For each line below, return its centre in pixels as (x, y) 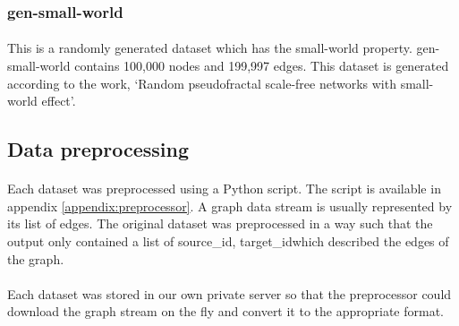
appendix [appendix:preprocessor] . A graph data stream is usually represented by (230, 206)
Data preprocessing (98, 149)
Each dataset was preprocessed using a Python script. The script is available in (224, 189)
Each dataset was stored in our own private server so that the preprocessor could (229, 293)
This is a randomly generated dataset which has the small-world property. (210, 48)
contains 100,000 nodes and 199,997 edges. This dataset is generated (262, 66)
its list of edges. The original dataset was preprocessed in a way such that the (220, 223)
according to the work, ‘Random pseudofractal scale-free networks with (202, 83)
